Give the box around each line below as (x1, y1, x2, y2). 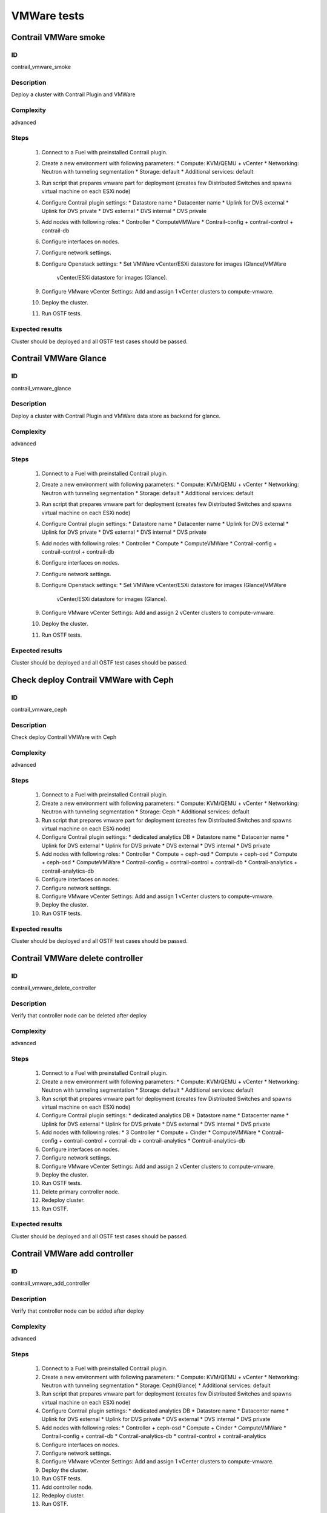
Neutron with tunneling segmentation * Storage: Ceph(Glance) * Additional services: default (41, 1382, 271, 1389)
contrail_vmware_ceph (11, 706, 67, 714)
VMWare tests (11, 9, 85, 22)
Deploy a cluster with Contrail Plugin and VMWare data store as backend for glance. (11, 412, 221, 419)
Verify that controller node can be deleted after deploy (11, 1012, 147, 1019)
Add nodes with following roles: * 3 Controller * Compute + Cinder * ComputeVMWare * (41, 1129, 261, 1136)
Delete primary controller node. (41, 1188, 120, 1195)
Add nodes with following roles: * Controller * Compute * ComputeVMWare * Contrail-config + (41, 539, 277, 547)
